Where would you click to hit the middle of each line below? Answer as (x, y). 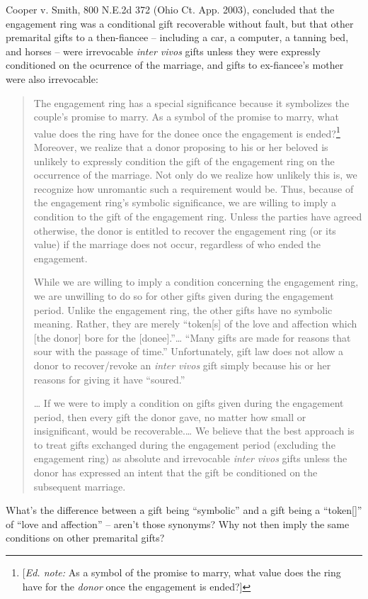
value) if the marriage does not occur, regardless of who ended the (177, 244)
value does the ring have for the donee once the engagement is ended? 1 (187, 132)
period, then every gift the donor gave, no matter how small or (170, 416)
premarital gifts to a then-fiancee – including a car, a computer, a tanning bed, (177, 37)
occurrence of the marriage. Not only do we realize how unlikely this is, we (195, 175)
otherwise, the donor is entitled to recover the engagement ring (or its (185, 230)
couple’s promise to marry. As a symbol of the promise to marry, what (186, 117)
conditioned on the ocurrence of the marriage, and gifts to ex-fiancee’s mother (175, 65)
